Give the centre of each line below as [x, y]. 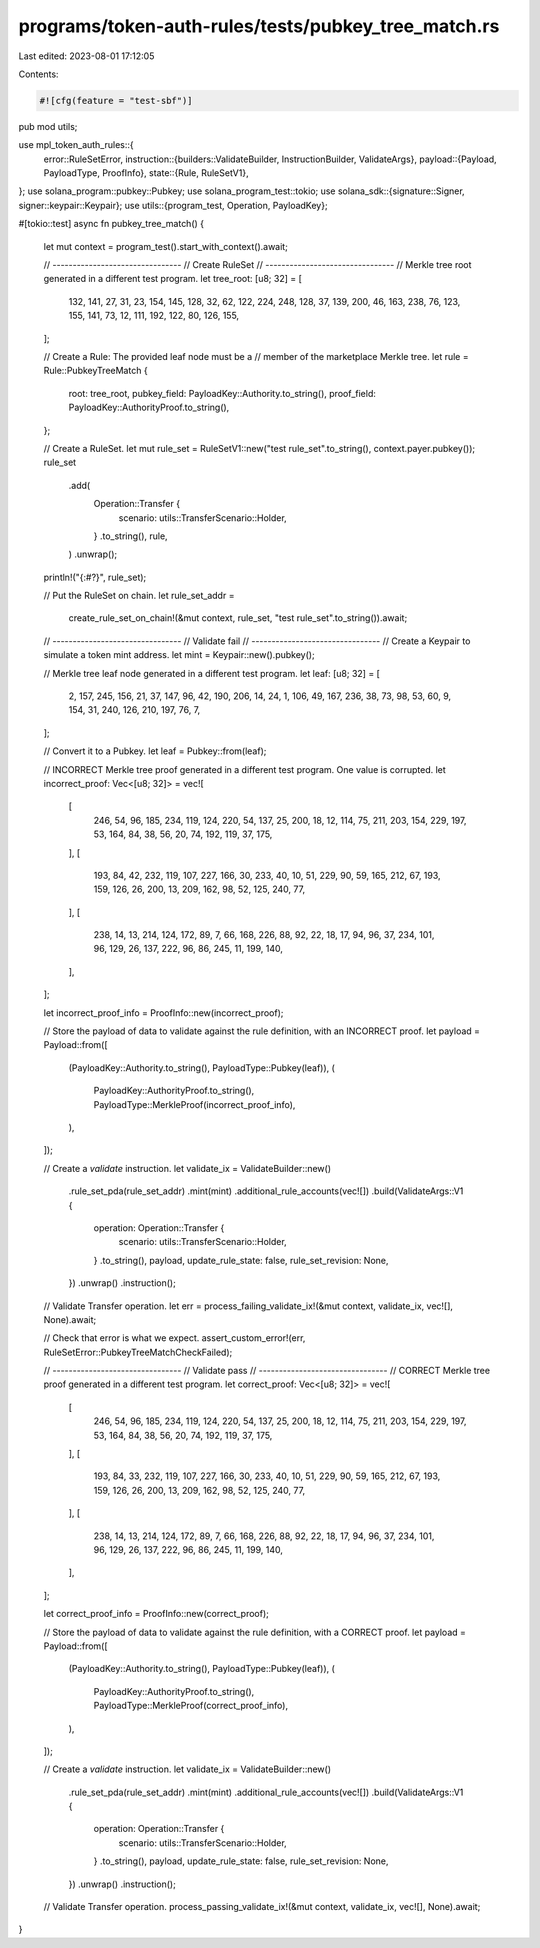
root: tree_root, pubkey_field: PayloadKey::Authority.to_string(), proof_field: [222, 393]
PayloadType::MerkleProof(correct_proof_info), [191, 1706]
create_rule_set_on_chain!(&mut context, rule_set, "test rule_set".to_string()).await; [238, 618]
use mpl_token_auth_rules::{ [76, 145]
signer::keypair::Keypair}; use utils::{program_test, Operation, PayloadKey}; [173, 205]
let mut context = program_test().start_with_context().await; [166, 246]
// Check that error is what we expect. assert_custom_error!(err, [174, 1338]
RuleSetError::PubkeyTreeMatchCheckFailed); [138, 1352]
